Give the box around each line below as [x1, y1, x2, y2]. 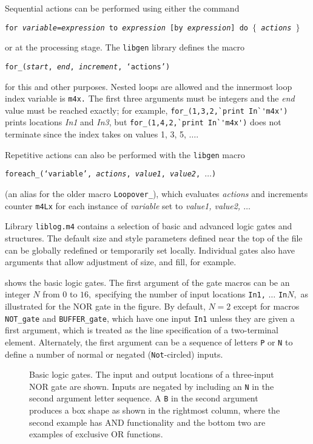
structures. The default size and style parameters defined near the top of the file [5, 232, 303, 244]
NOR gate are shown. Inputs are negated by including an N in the [29, 380, 274, 392]
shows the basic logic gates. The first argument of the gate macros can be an [5, 276, 290, 288]
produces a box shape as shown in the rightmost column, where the [29, 404, 280, 417]
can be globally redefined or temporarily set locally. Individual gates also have [5, 243, 295, 256]
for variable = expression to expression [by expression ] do [5, 23, 248, 32]
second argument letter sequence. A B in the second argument [29, 392, 258, 404]
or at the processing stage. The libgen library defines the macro [5, 41, 244, 54]
